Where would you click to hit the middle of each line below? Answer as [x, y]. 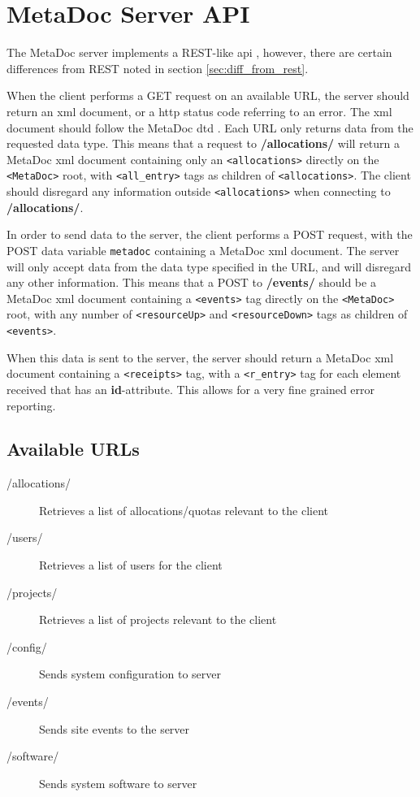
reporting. [31, 405]
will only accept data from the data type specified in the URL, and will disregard [209, 266]
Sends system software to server [118, 783]
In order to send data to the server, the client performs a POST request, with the [210, 234]
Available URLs [73, 449]
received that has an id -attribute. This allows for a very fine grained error [191, 389]
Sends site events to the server [115, 728]
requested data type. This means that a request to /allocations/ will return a [204, 143]
